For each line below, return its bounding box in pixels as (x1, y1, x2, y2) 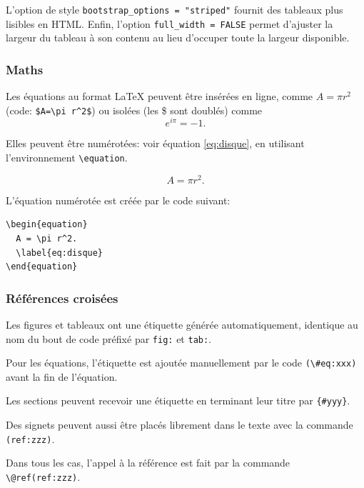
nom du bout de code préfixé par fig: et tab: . (6, 331, 212, 346)
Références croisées (6, 289, 118, 307)
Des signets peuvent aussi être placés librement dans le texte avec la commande (6, 417, 353, 432)
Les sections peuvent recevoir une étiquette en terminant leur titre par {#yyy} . (6, 393, 350, 408)
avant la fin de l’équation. (6, 369, 118, 384)
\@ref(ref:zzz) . (6, 469, 81, 484)
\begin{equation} (6, 219, 88, 230)
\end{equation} (6, 262, 78, 272)
